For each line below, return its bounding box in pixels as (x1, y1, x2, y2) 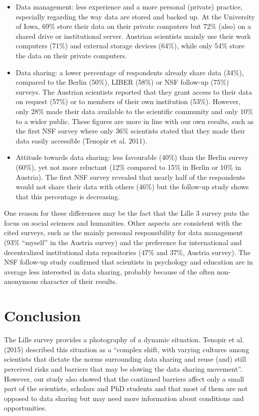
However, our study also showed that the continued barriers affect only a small (4, 373, 244, 384)
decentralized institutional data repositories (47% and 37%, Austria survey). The (4, 247, 251, 257)
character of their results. (40, 276, 118, 286)
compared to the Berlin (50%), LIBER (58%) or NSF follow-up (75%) (15, 77, 229, 87)
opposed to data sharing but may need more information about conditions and (4, 393, 244, 403)
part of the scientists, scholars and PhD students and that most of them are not (4, 383, 248, 394)
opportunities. (4, 403, 47, 413)
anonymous (4, 276, 38, 286)
